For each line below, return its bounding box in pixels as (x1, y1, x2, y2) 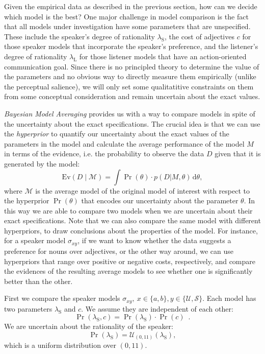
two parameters (4, 303, 52, 314)
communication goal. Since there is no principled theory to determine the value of (4, 61, 259, 72)
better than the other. (4, 275, 73, 286)
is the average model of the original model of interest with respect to (35, 185, 250, 196)
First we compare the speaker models (4, 293, 120, 303)
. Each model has (202, 293, 256, 303)
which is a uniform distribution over (4, 340, 117, 350)
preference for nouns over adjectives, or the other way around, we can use (4, 245, 234, 256)
